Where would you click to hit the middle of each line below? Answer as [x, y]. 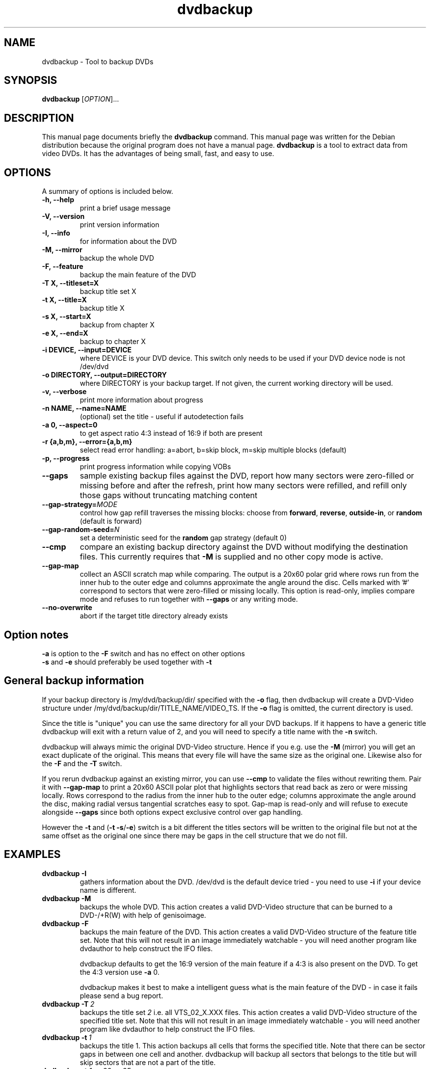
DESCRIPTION [39, 118]
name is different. [108, 890]
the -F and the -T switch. [82, 763]
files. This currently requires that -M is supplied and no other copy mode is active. [231, 557]
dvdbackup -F [65, 923]
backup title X [102, 308]
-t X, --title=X [64, 300]
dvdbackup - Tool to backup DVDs [98, 61]
